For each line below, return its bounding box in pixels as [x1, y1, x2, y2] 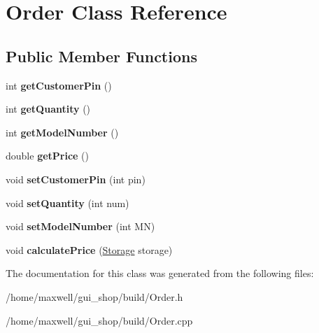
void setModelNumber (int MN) [6, 219, 155, 234]
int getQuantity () [6, 101, 91, 116]
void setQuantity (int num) [6, 195, 129, 210]
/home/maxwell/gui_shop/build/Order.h [6, 289, 183, 304]
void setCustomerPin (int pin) [6, 171, 146, 186]
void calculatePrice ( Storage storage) [6, 242, 173, 257]
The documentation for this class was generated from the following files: [6, 266, 314, 281]
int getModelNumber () [6, 125, 119, 139]
